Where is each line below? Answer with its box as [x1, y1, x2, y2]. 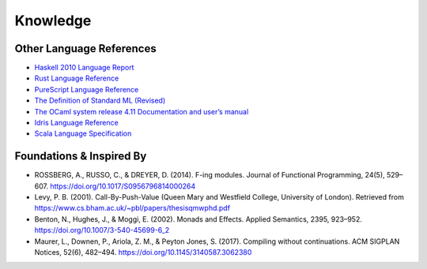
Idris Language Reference [34, 118, 119, 128]
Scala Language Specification [34, 129, 132, 138]
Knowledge [14, 12, 92, 29]
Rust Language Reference [34, 73, 119, 83]
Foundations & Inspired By [14, 150, 147, 163]
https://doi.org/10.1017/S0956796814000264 [50, 181, 196, 191]
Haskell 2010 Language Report [34, 63, 134, 73]
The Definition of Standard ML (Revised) [34, 95, 166, 106]
